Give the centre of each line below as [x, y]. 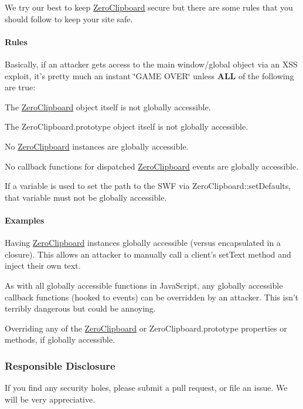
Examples [25, 220]
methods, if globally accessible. [60, 339]
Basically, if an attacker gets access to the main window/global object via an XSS [151, 64]
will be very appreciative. [50, 399]
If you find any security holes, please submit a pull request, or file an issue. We [146, 388]
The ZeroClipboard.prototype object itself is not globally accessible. [127, 126]
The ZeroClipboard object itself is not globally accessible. [108, 107]
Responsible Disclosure [60, 365]
